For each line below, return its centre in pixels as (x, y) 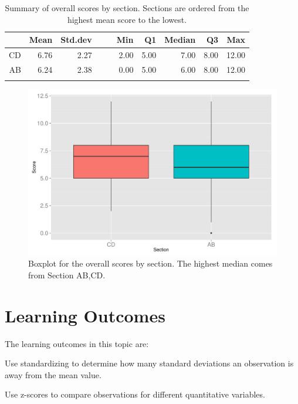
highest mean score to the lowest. (127, 19)
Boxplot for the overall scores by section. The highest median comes (150, 263)
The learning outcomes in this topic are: (77, 343)
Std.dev (76, 40)
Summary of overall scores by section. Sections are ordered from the (127, 8)
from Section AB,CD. (67, 275)
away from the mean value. (53, 374)
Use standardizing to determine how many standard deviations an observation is (149, 363)
